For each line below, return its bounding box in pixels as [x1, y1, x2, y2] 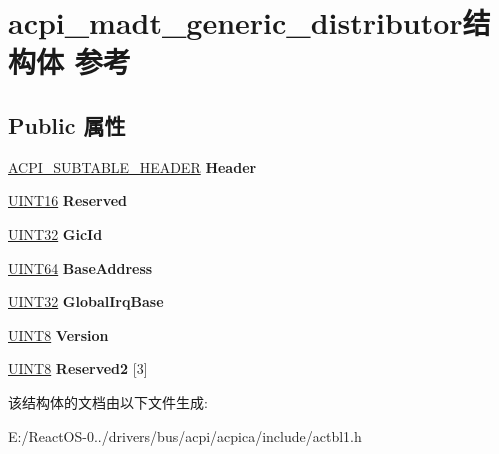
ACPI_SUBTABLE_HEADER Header [8, 156, 257, 177]
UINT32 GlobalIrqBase [8, 291, 164, 312]
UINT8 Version [8, 324, 109, 345]
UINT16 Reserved [8, 190, 128, 211]
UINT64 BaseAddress [8, 257, 153, 278]
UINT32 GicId [8, 223, 103, 244]
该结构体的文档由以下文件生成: [8, 391, 208, 412]
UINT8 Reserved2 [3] [8, 358, 148, 379]
